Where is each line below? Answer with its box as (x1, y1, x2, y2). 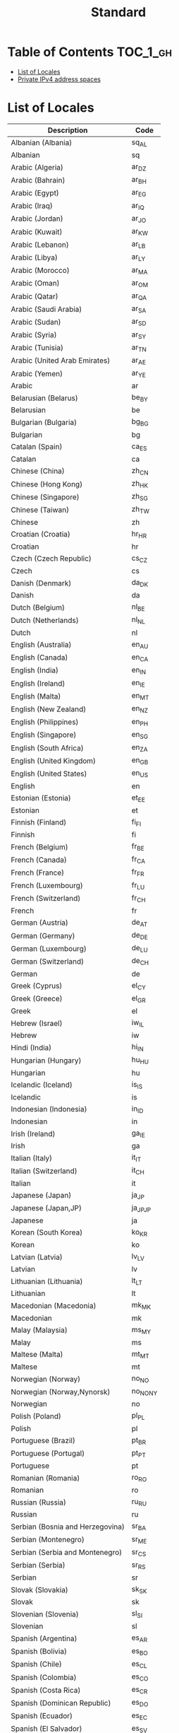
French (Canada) (11, 855, 67, 865)
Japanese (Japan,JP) (11, 1203, 82, 1213)
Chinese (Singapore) (11, 492, 80, 502)
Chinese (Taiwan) (11, 505, 69, 515)
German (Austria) (11, 918, 69, 928)
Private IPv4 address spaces (17, 75, 101, 83)
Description (47, 125, 88, 135)
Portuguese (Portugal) (11, 1449, 85, 1459)
